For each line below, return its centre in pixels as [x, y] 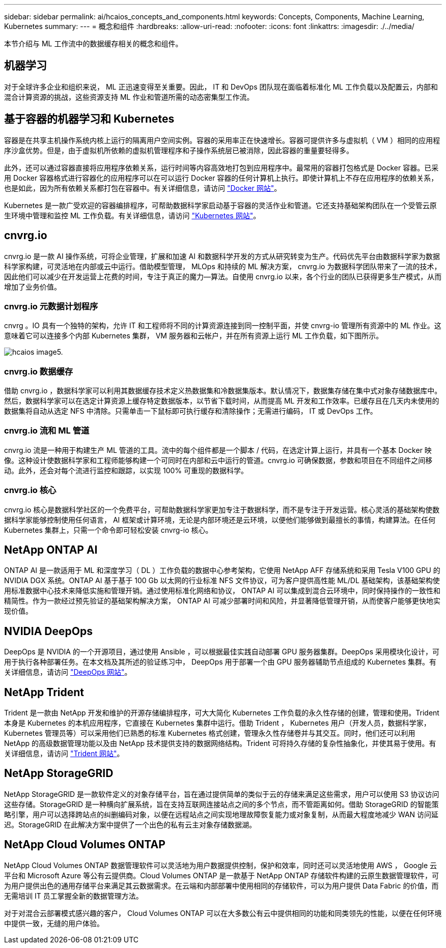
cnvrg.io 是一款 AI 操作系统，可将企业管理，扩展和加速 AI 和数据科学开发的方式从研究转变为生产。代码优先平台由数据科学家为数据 [222, 256]
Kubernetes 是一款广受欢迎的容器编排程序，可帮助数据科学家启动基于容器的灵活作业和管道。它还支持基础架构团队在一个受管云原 [220, 205]
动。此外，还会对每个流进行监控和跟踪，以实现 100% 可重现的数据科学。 [126, 470]
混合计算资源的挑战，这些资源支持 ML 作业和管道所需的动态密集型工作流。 [129, 97]
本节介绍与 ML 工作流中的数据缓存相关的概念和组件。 [93, 44]
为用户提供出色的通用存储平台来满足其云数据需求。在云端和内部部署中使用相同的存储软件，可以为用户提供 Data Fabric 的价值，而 [221, 885]
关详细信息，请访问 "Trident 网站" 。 [64, 754]
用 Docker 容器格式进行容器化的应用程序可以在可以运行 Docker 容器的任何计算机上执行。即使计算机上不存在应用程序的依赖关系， [221, 178]
